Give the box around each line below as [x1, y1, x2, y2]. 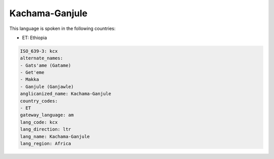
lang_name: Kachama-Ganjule [20, 134, 90, 139]
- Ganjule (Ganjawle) [20, 84, 74, 89]
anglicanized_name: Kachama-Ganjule [20, 91, 112, 97]
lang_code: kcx [20, 119, 58, 125]
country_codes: [20, 98, 58, 104]
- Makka [20, 77, 39, 82]
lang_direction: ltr [20, 126, 71, 132]
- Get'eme [20, 70, 45, 76]
